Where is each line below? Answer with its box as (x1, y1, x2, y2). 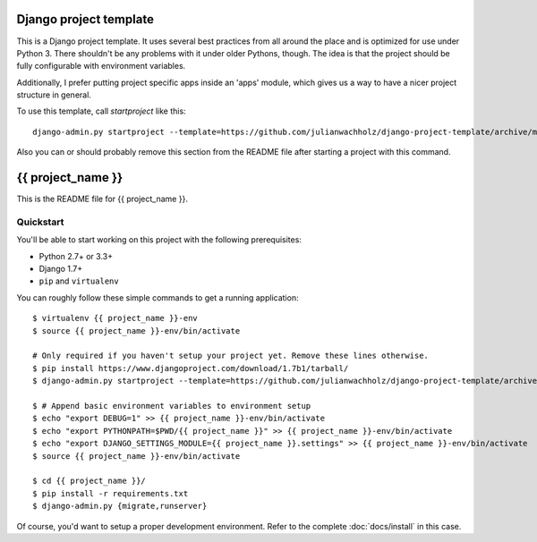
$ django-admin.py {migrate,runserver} (32, 501, 208, 512)
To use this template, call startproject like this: (16, 106, 187, 116)
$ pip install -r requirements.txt (32, 488, 189, 498)
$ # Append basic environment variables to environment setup (32, 401, 311, 411)
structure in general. (16, 89, 91, 100)
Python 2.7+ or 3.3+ (38, 250, 114, 261)
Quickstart (16, 216, 64, 228)
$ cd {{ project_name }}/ (32, 476, 147, 487)
